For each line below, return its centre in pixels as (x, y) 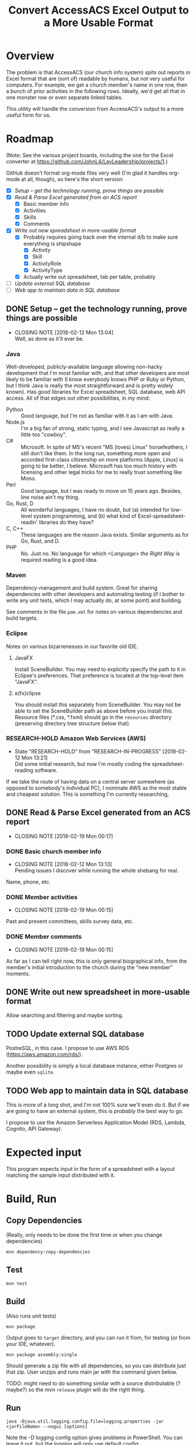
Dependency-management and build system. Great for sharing (82, 588)
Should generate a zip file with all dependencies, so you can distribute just (96, 1365)
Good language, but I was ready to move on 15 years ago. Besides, (101, 491)
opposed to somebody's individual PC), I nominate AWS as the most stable (97, 788)
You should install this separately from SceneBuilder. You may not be (98, 705)
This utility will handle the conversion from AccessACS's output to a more (95, 108)
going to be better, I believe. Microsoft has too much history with (99, 466)
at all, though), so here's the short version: (73, 179)
